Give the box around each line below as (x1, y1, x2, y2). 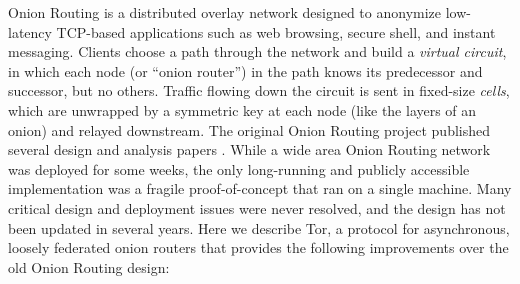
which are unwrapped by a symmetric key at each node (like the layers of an (8, 99, 477, 120)
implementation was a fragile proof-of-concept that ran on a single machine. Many (8, 178, 512, 199)
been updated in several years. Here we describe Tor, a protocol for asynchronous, (8, 217, 510, 238)
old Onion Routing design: (8, 256, 170, 277)
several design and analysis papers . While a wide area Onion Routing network (8, 139, 491, 160)
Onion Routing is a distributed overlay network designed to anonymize (8, 2, 442, 22)
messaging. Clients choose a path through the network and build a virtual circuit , (8, 41, 507, 62)
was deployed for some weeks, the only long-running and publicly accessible (8, 158, 470, 179)
